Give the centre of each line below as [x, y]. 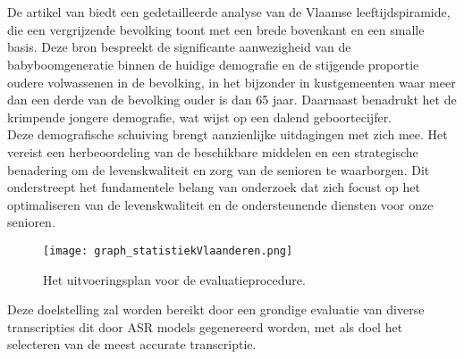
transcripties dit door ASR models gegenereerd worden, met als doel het [205, 326]
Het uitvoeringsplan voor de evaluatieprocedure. [174, 279]
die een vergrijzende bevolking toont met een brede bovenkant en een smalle [216, 29]
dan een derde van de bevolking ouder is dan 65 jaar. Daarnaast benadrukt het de [232, 100]
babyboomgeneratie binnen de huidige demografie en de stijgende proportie [213, 64]
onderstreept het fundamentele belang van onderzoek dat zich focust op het [214, 187]
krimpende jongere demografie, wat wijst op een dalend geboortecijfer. [200, 117]
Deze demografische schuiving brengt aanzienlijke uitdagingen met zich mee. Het [228, 134]
